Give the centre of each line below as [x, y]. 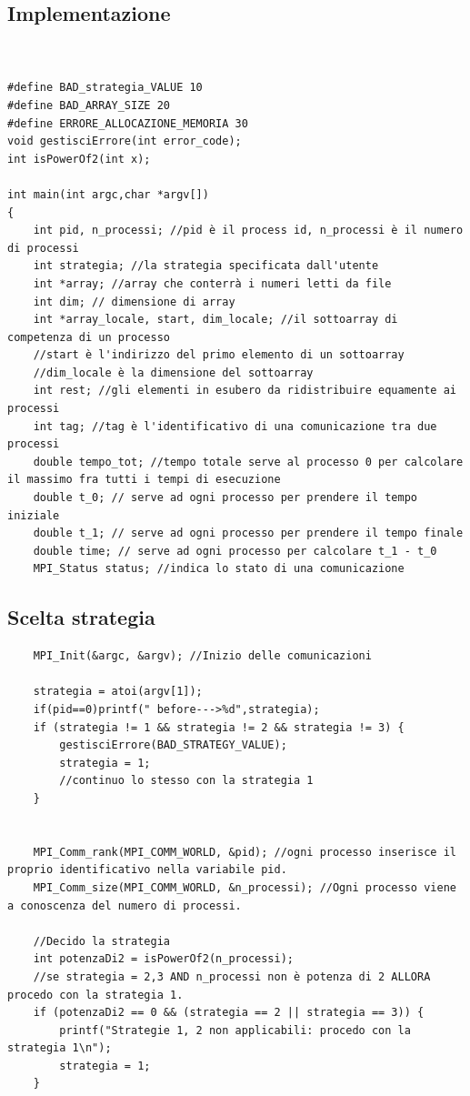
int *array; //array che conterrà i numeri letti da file [212, 283]
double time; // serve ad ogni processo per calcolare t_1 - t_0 [235, 551]
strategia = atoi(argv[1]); [118, 692]
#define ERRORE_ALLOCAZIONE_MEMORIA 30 [128, 123]
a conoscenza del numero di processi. [125, 905]
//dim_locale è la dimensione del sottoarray [173, 372]
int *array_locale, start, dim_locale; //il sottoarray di [215, 320]
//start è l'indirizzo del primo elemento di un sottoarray [219, 355]
